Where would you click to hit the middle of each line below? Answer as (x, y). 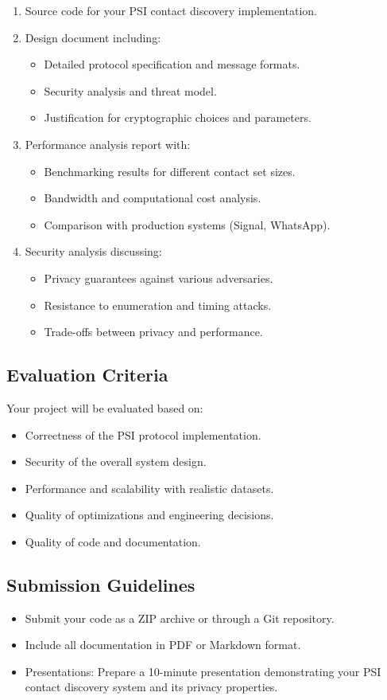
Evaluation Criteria (87, 375)
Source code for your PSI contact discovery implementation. (171, 10)
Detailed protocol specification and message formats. (172, 64)
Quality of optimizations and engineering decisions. (149, 515)
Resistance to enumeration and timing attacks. (158, 305)
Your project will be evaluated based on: (105, 407)
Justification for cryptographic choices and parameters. (178, 117)
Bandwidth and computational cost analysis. (153, 198)
